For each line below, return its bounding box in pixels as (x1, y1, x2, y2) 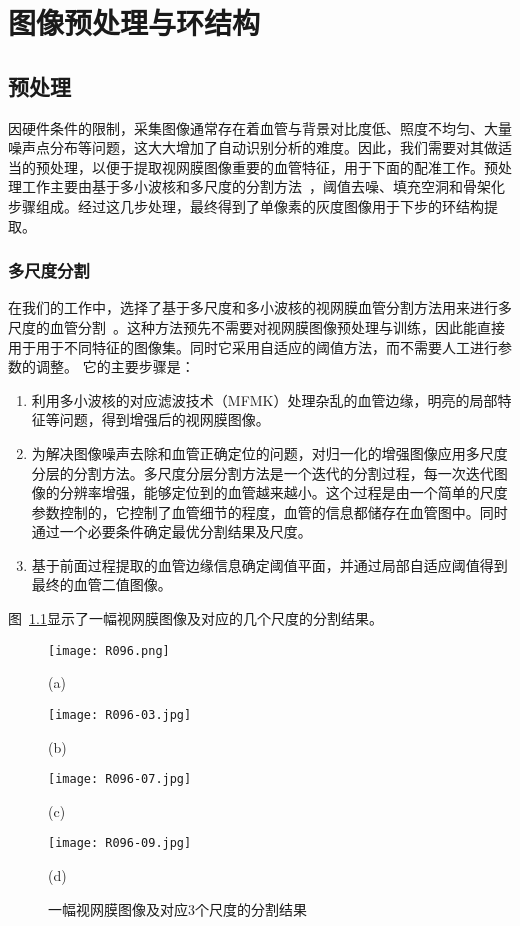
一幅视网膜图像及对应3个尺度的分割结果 (48, 898, 307, 919)
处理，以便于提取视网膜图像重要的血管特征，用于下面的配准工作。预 (49, 156, 498, 177)
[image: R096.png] (48, 643, 170, 658)
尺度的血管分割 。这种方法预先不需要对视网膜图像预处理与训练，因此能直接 (8, 316, 505, 337)
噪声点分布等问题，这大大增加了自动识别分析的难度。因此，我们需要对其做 (8, 137, 498, 158)
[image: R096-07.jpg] (48, 772, 192, 787)
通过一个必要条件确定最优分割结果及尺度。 (31, 521, 312, 542)
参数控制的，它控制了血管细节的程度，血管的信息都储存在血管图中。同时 (31, 501, 508, 522)
